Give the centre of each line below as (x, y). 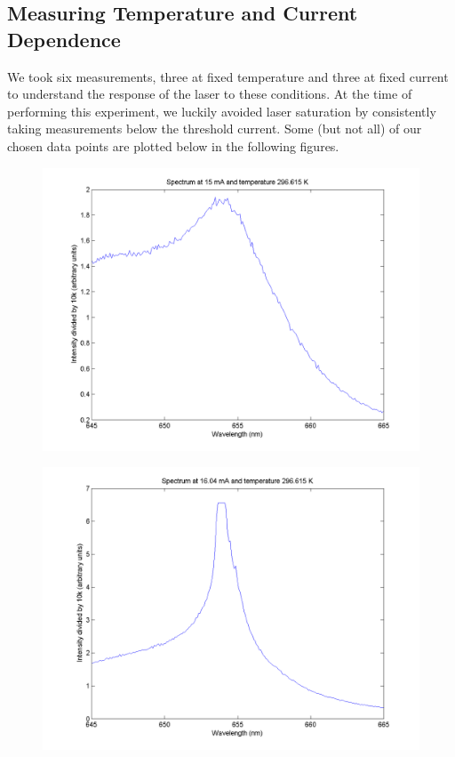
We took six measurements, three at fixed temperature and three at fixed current (228, 76)
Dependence (64, 39)
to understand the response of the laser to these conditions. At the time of (210, 94)
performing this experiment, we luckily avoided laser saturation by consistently (222, 111)
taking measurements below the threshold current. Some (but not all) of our (215, 129)
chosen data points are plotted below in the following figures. (173, 145)
